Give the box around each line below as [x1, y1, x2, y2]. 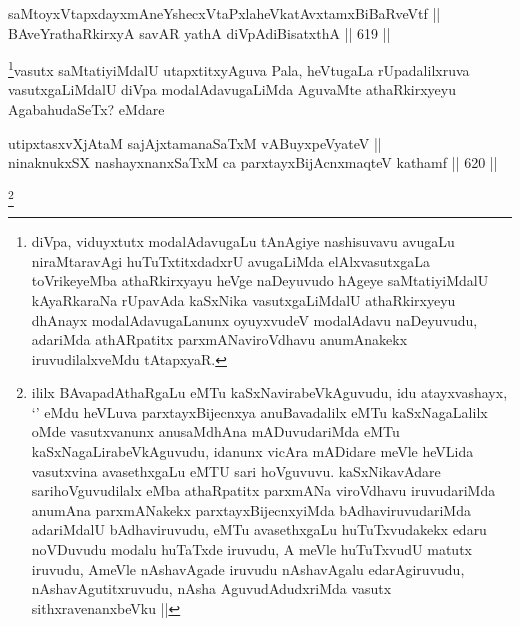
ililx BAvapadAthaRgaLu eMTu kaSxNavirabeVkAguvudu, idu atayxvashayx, [31, 382, 508, 403]
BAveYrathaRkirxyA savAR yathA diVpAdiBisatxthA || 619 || [8, 22, 391, 43]
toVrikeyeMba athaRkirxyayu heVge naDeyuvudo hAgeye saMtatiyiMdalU [31, 270, 489, 291]
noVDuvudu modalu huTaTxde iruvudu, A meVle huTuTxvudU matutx [31, 539, 472, 560]
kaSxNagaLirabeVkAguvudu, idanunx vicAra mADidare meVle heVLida [31, 441, 474, 462]
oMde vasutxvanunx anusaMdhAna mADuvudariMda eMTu [31, 421, 400, 442]
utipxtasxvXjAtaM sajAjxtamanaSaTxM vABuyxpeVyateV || [8, 132, 382, 153]
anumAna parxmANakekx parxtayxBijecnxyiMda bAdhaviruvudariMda [31, 499, 471, 520]
